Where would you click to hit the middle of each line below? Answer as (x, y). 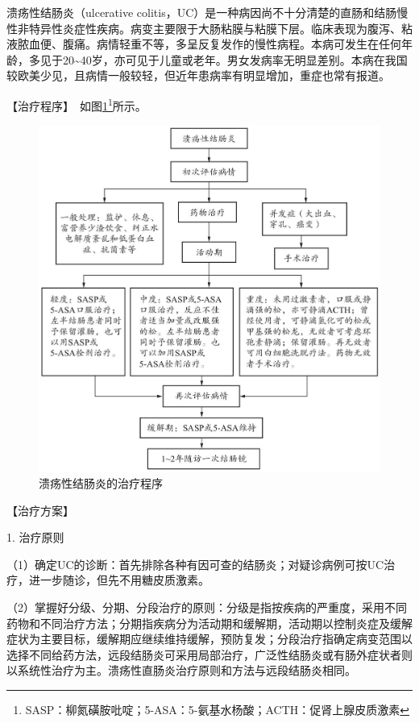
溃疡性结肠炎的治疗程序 (101, 483)
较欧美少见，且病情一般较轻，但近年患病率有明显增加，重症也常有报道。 (198, 75)
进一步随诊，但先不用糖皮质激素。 (119, 580)
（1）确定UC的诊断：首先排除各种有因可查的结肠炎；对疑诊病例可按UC (195, 564)
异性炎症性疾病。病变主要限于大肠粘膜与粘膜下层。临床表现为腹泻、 (220, 28)
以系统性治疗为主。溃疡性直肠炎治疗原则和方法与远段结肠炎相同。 (181, 670)
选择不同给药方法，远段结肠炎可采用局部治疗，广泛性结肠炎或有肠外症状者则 (209, 654)
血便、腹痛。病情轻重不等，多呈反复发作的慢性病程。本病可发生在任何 (215, 44)
